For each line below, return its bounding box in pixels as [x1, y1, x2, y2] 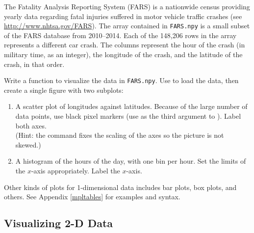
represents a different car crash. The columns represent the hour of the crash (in [4, 40, 245, 50]
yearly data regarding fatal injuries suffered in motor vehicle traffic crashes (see [4, 11, 242, 21]
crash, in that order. [4, 59, 65, 69]
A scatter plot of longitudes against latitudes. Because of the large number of [15, 101, 248, 111]
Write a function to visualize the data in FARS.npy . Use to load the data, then [4, 75, 239, 85]
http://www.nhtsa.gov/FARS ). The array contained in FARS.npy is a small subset [4, 21, 250, 31]
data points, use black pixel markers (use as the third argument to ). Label [15, 111, 241, 121]
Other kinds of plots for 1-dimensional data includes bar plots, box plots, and [4, 182, 237, 192]
